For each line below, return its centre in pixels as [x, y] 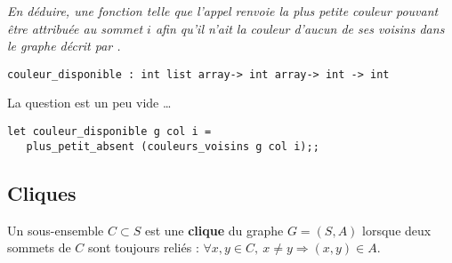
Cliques [42, 192]
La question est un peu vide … [89, 103]
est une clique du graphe [214, 230]
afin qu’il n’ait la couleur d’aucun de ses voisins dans [300, 28]
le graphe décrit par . [64, 46]
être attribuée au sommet [75, 28]
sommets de [39, 247]
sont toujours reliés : [144, 247]
